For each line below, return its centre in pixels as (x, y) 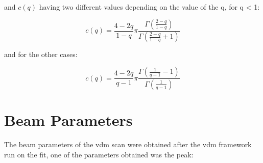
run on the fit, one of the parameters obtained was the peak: (99, 154)
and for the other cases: (41, 54)
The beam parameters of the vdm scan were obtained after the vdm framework (128, 144)
